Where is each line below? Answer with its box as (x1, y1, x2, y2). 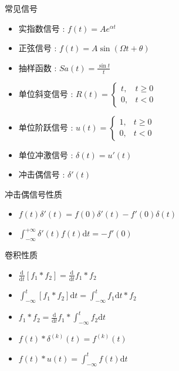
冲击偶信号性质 (5, 188, 62, 200)
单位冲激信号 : (18, 148, 73, 161)
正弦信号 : (18, 42, 57, 54)
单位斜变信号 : (18, 87, 73, 99)
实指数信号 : (18, 22, 65, 34)
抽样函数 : (18, 61, 57, 73)
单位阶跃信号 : (18, 121, 73, 133)
